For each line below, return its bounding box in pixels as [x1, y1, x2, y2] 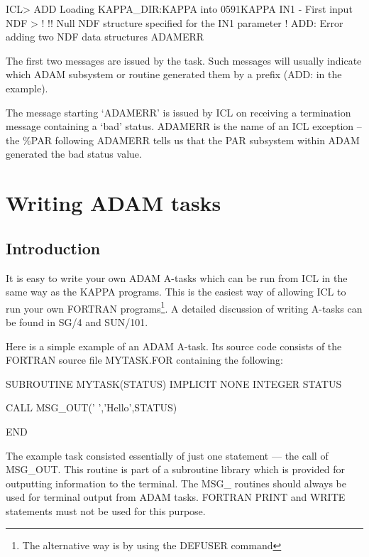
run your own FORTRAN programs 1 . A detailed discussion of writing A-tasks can [6, 298, 363, 315]
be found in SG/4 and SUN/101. [6, 314, 148, 329]
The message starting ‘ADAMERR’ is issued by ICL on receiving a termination [6, 104, 351, 119]
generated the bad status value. [6, 146, 142, 161]
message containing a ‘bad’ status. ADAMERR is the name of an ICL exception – [6, 119, 362, 134]
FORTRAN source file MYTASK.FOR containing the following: [6, 352, 283, 367]
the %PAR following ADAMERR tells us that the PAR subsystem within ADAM [6, 132, 360, 147]
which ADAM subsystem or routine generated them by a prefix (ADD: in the [6, 67, 342, 82]
